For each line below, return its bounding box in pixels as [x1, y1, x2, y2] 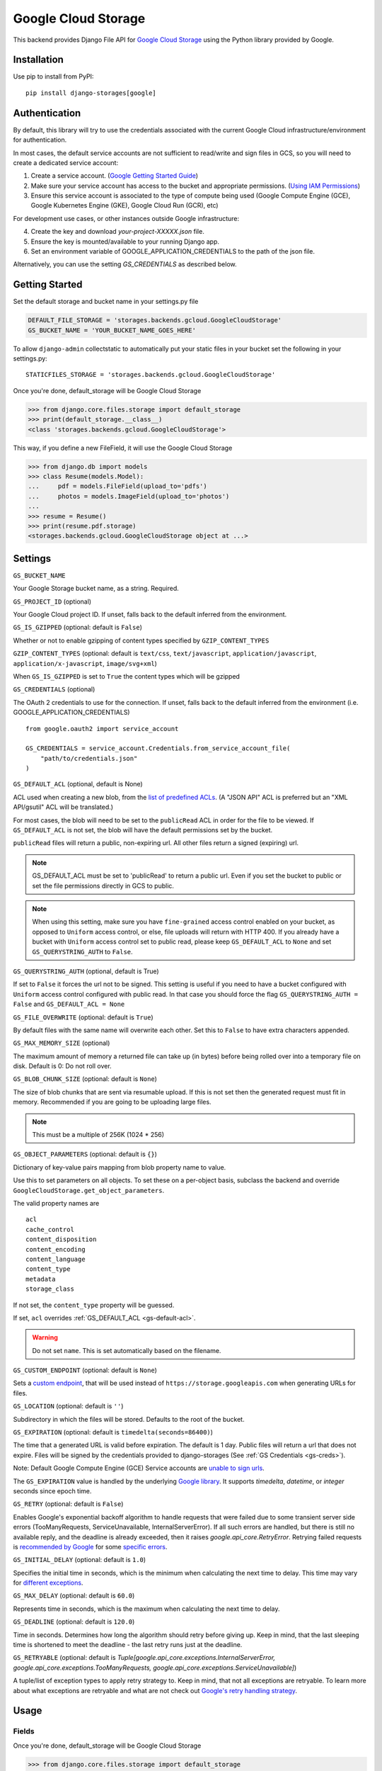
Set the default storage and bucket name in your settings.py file [13, 298, 199, 306]
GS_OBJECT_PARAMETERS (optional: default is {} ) [13, 1150, 157, 1158]
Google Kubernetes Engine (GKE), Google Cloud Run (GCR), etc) [30, 201, 219, 210]
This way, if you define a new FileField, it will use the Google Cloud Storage [13, 443, 233, 452]
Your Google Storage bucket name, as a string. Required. [13, 584, 180, 593]
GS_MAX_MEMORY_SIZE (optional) [13, 1039, 110, 1048]
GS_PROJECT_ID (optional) [13, 597, 92, 606]
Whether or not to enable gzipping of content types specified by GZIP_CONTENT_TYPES [13, 636, 270, 645]
